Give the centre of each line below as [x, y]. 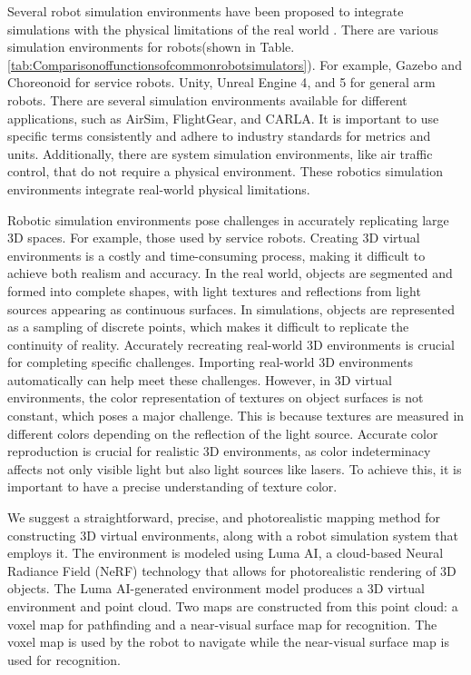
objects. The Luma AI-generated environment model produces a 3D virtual [216, 588]
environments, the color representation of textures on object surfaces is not [216, 397]
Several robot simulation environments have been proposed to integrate [206, 11]
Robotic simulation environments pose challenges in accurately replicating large [228, 219]
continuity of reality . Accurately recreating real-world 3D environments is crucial [231, 344]
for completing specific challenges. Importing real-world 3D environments [211, 362]
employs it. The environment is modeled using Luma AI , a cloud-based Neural [226, 553]
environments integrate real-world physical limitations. [159, 189]
